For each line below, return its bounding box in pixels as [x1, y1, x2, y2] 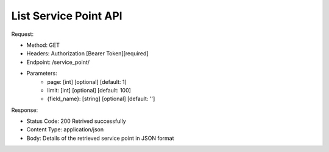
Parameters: [26, 70, 57, 77]
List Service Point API [11, 9, 122, 22]
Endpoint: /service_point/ [26, 58, 90, 66]
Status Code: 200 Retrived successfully [26, 117, 126, 125]
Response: [11, 106, 38, 114]
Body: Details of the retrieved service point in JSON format [26, 134, 174, 142]
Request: [11, 30, 34, 38]
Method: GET [26, 41, 60, 49]
